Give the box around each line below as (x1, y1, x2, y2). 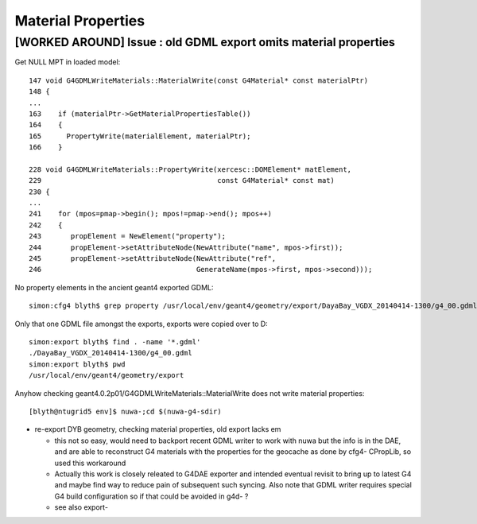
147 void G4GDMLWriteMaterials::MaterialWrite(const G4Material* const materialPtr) (29, 76, 369, 85)
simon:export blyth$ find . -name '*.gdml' (29, 337, 201, 346)
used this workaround (54, 458, 126, 468)
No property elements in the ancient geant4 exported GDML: (14, 282, 214, 292)
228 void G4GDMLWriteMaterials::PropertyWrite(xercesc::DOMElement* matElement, (29, 165, 352, 174)
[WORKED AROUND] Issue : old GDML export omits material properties (14, 35, 395, 49)
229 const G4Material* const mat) (29, 176, 335, 185)
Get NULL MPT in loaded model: (14, 57, 121, 67)
